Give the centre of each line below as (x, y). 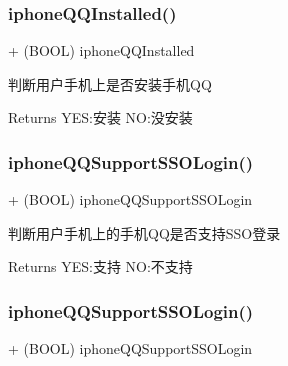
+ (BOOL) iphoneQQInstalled (101, 50)
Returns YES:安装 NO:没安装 (100, 117)
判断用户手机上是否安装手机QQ (110, 83)
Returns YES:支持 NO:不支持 (100, 266)
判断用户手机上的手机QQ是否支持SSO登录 (144, 232)
